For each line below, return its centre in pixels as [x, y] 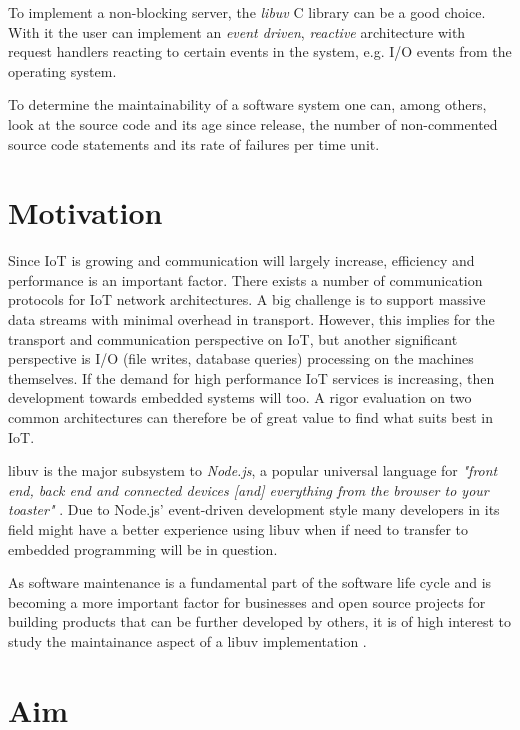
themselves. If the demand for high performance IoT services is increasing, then [251, 377]
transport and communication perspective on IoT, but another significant [233, 338]
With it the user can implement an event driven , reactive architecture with [237, 31]
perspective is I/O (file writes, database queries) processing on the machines [241, 358]
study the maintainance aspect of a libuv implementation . [187, 640]
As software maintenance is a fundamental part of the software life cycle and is [250, 582]
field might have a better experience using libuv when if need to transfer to [238, 529]
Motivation [85, 212]
